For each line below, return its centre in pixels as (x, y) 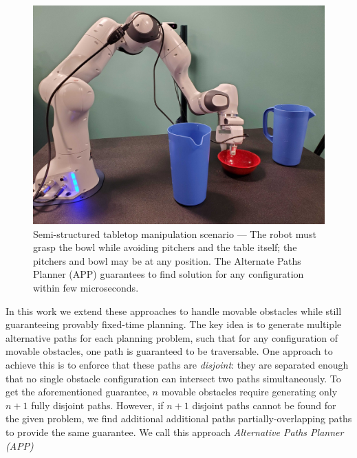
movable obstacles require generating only (249, 392)
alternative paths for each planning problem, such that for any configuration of (172, 337)
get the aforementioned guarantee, (77, 392)
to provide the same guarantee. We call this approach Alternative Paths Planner (175, 432)
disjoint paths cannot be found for (264, 405)
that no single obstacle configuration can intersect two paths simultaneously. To (173, 378)
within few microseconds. (86, 287)
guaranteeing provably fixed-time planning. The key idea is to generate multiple (174, 324)
